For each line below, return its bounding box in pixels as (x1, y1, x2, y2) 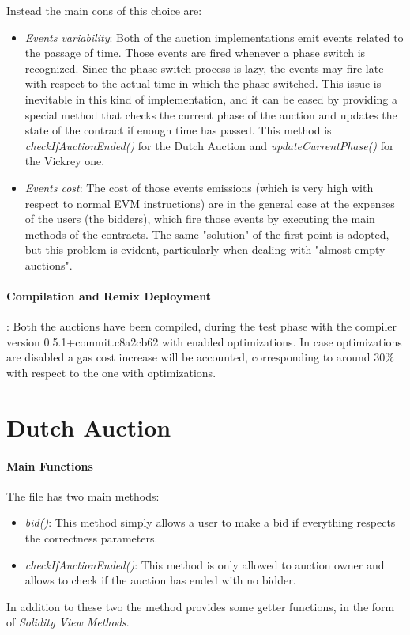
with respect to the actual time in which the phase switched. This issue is (24, 75, 382, 92)
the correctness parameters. (24, 530, 158, 546)
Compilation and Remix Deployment (6, 288, 211, 304)
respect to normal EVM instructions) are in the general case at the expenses (24, 195, 395, 211)
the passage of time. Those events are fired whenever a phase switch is (24, 44, 366, 61)
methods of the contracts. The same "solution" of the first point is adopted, (24, 225, 389, 242)
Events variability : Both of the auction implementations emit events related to (24, 28, 404, 45)
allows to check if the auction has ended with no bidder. (24, 572, 296, 588)
